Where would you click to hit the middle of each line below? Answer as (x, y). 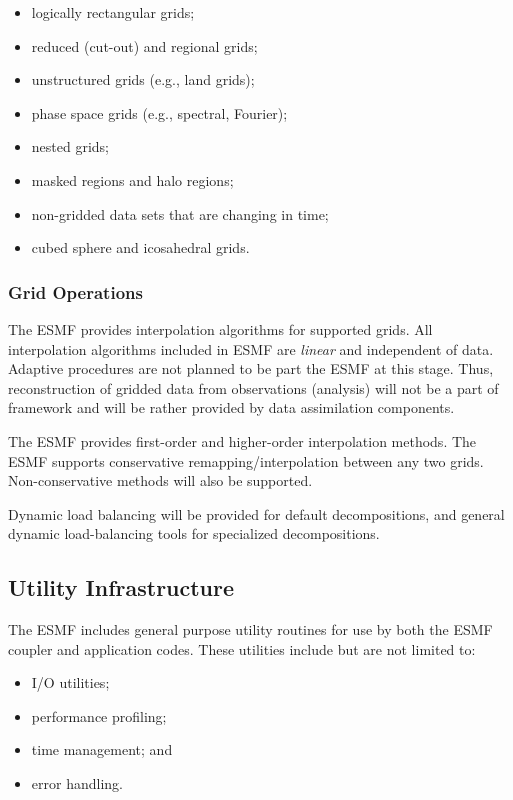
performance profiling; (99, 715)
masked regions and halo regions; (132, 179)
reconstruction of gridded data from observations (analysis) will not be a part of (253, 387)
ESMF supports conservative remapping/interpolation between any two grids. (246, 460)
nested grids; (70, 146)
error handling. (77, 783)
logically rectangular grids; (113, 12)
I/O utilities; (70, 682)
